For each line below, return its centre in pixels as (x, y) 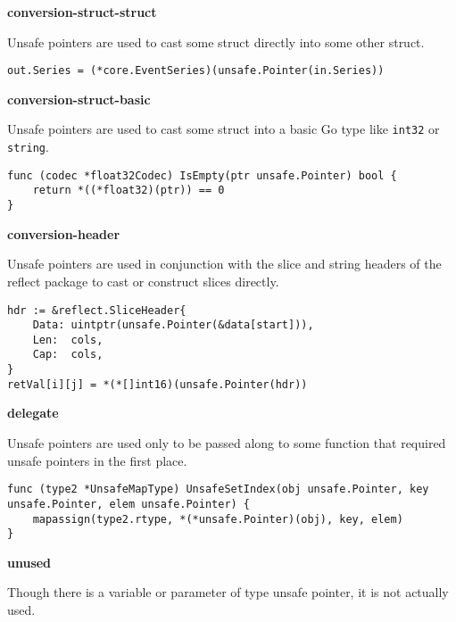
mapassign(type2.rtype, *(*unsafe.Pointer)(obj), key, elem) (218, 519)
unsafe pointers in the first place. (97, 460)
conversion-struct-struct (82, 12)
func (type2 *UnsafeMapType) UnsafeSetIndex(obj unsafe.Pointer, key (218, 489)
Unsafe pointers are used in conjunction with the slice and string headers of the (224, 264)
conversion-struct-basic (79, 99)
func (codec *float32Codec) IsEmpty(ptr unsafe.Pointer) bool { (202, 175)
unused (29, 562)
